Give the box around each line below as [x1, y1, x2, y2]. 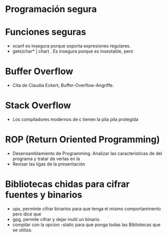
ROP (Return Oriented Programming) [5, 134, 160, 145]
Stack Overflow [5, 100, 71, 111]
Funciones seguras [5, 26, 86, 38]
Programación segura [5, 3, 97, 15]
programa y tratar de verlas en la [12, 155, 80, 161]
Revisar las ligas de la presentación [12, 161, 85, 167]
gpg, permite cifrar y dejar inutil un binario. [12, 216, 101, 222]
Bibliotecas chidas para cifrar [5, 178, 130, 190]
